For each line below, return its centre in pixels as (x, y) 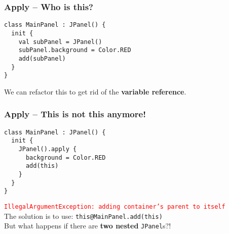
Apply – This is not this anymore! (75, 114)
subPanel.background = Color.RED (75, 50)
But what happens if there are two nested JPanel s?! (88, 226)
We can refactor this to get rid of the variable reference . (95, 91)
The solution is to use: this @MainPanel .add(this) (83, 216)
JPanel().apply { (48, 149)
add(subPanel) (42, 58)
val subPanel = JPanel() (60, 42)
